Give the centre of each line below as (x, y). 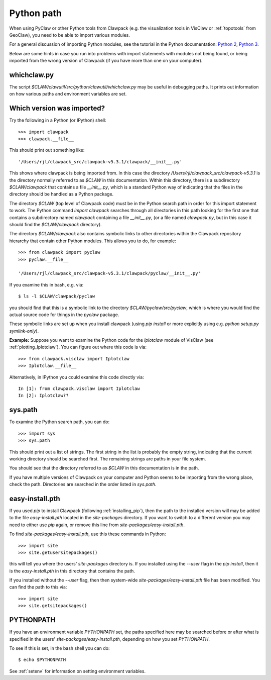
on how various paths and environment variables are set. (68, 94)
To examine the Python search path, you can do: (59, 422)
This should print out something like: (47, 150)
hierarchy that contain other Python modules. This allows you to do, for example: (93, 241)
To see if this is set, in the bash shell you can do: (59, 648)
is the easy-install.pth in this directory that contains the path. (72, 571)
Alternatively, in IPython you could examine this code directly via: (77, 377)
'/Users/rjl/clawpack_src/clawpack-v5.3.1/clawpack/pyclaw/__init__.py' (109, 273)
